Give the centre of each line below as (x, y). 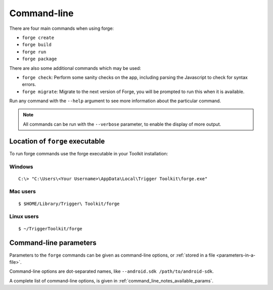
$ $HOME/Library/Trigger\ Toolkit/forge (69, 203)
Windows (21, 167)
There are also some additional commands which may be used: (75, 68)
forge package (39, 59)
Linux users (24, 217)
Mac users (23, 191)
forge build (37, 45)
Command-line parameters (53, 243)
